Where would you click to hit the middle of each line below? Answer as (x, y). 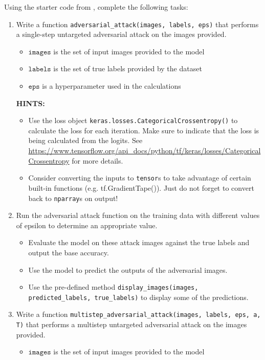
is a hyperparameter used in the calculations (112, 86)
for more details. (97, 160)
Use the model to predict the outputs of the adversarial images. (128, 269)
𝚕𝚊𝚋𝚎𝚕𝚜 (40, 69)
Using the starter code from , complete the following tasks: (96, 7)
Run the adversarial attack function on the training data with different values (138, 215)
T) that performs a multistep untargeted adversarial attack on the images (131, 324)
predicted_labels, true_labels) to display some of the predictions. (138, 297)
